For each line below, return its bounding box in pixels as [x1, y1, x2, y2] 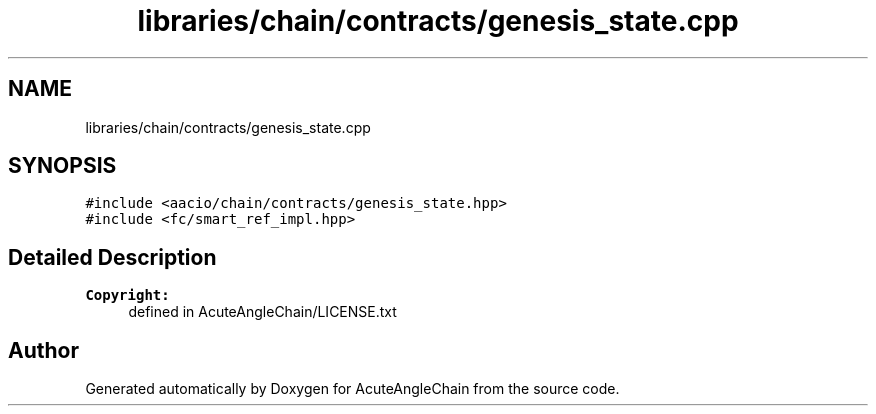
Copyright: [85, 287, 170, 304]
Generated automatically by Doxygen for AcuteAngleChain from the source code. [85, 380, 620, 398]
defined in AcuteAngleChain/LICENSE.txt [128, 303, 397, 321]
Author [8, 337, 79, 363]
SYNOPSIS [8, 153, 117, 179]
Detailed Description [8, 244, 217, 270]
